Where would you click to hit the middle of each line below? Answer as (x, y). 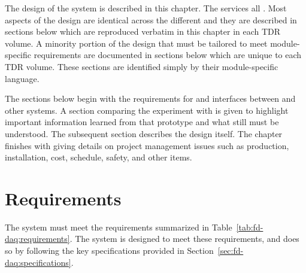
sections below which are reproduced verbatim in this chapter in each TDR (143, 31)
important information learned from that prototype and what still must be (142, 122)
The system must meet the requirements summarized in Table (119, 227)
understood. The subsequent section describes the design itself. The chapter (144, 133)
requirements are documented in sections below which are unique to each (168, 55)
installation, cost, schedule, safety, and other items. (99, 157)
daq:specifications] (38, 262)
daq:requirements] (37, 239)
